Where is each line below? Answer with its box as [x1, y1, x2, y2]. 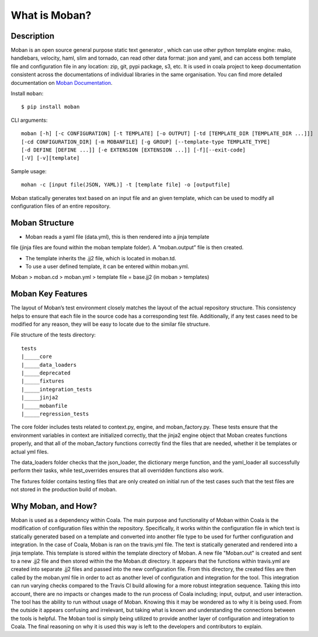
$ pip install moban [21, 104, 80, 111]
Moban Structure [11, 218, 74, 228]
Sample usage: [11, 167, 47, 175]
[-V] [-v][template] [21, 155, 80, 161]
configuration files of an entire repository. [11, 202, 111, 209]
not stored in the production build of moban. [11, 486, 117, 493]
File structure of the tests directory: [11, 331, 96, 339]
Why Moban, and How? [11, 501, 97, 511]
